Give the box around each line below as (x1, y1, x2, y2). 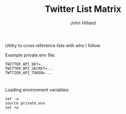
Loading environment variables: (5, 87, 70, 93)
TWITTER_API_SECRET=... (5, 66, 54, 71)
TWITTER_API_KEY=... (5, 61, 48, 66)
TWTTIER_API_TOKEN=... (5, 70, 52, 75)
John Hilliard (70, 20, 96, 26)
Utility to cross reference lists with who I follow (5, 42, 100, 48)
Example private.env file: (5, 52, 56, 58)
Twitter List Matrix (44, 3, 122, 15)
